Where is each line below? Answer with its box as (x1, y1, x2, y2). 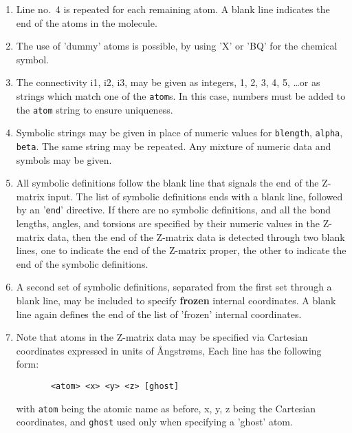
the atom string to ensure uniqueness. (16, 102, 173, 116)
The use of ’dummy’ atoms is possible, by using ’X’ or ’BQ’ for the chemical (16, 39, 338, 53)
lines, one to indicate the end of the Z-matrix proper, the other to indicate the (16, 243, 346, 257)
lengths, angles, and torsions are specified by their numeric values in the (16, 216, 320, 231)
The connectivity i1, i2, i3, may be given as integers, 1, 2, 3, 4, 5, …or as (16, 75, 320, 89)
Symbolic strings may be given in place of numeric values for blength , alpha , (16, 125, 343, 140)
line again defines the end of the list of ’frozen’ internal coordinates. (16, 306, 302, 321)
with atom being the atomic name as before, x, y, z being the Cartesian (16, 401, 316, 415)
